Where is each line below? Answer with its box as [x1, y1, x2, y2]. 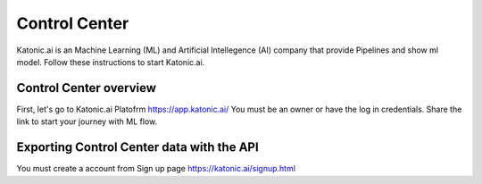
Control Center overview [16, 80, 156, 96]
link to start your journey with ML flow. [16, 116, 158, 127]
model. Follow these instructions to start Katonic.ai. [16, 56, 205, 67]
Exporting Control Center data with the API [16, 139, 259, 155]
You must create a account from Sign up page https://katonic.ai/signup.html [16, 163, 296, 174]
